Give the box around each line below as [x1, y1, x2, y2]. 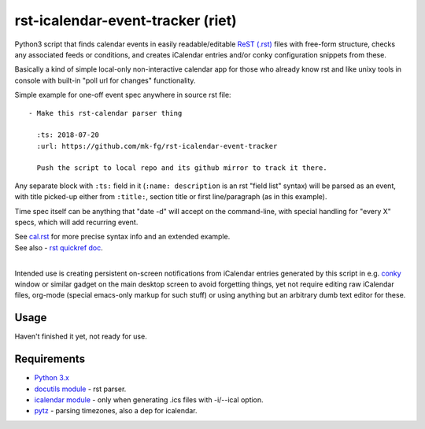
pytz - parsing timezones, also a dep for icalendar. [34, 406, 198, 416]
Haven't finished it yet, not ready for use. [14, 331, 147, 342]
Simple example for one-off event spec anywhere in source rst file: [14, 91, 231, 100]
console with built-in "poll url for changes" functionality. [14, 76, 196, 85]
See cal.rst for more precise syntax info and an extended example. [14, 232, 231, 242]
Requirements [14, 353, 86, 366]
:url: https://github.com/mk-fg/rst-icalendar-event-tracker [36, 142, 278, 150]
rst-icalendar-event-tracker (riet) [14, 12, 238, 29]
